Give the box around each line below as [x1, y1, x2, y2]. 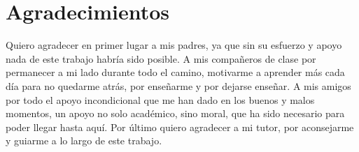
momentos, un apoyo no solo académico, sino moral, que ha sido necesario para [6, 106, 345, 121]
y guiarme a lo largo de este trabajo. [6, 133, 162, 148]
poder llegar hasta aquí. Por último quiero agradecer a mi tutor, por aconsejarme [6, 119, 354, 134]
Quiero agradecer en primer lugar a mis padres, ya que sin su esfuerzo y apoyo [6, 38, 342, 52]
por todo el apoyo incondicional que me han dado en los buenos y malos [6, 92, 315, 107]
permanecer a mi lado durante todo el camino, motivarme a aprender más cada [6, 65, 345, 79]
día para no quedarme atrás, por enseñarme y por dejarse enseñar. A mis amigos [6, 78, 351, 93]
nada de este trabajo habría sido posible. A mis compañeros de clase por [6, 51, 316, 66]
